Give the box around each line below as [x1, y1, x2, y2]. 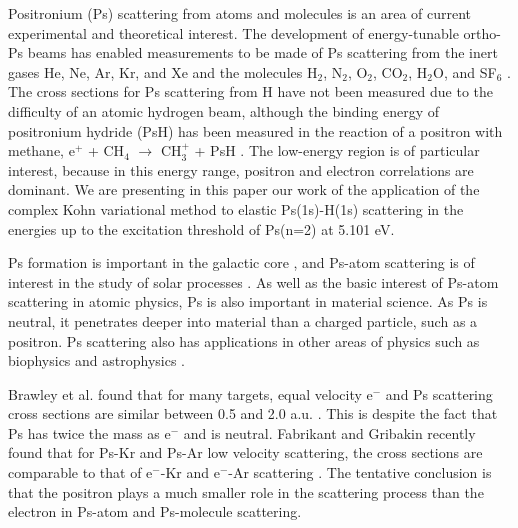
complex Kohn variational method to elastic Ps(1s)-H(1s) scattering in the [8, 198, 464, 219]
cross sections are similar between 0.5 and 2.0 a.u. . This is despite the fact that [8, 403, 498, 424]
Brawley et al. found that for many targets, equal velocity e [8, 383, 373, 404]
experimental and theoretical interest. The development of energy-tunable [8, 22, 459, 43]
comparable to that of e [8, 462, 153, 483]
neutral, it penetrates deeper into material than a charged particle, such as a [8, 310, 478, 331]
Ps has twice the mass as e [8, 422, 171, 443]
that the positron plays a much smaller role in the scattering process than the [8, 481, 484, 502]
